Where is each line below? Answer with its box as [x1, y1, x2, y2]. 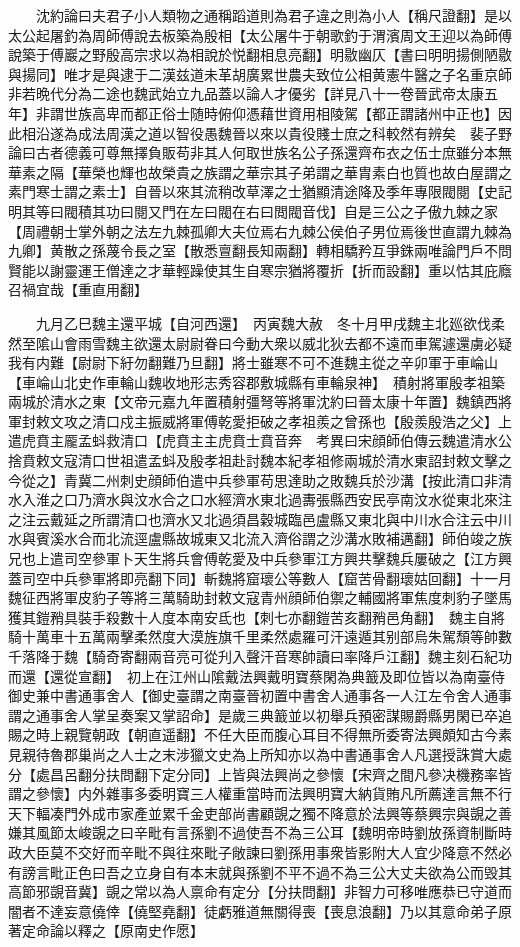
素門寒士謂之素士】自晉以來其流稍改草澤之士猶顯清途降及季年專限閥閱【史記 [8, 181, 512, 202]
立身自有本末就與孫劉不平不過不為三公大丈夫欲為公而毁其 [133, 861, 512, 882]
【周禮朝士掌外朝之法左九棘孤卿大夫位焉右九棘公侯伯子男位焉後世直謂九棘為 [8, 220, 512, 241]
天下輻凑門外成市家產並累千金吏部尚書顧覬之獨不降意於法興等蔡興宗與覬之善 [8, 802, 512, 823]
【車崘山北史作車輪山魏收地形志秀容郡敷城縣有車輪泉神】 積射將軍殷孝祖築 [8, 371, 505, 392]
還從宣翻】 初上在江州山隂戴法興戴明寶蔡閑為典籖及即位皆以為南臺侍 [49, 665, 505, 686]
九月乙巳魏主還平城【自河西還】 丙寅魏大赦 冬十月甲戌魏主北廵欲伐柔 [35, 312, 505, 333]
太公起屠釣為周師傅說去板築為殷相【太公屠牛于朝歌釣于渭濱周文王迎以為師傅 [8, 24, 512, 45]
